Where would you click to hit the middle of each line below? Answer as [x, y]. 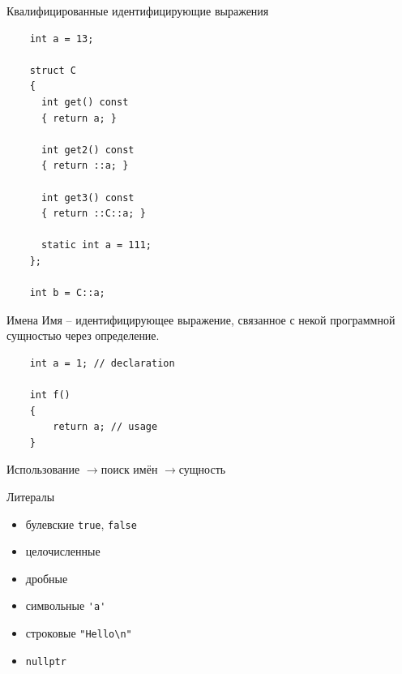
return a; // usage [105, 427]
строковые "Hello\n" [79, 633]
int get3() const [88, 197]
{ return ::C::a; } [93, 214]
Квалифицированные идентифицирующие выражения [138, 11]
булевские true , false [81, 524]
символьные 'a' [66, 605]
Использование [43, 469]
